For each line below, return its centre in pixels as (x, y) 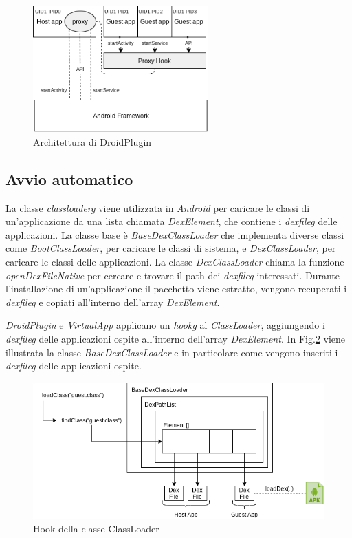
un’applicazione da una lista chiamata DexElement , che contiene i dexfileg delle (172, 221)
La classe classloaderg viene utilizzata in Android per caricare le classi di (158, 207)
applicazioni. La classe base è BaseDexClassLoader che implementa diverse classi (175, 234)
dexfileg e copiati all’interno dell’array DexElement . (113, 302)
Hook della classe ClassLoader (96, 529)
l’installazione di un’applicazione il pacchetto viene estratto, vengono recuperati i (176, 289)
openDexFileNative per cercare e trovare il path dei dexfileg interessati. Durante (173, 275)
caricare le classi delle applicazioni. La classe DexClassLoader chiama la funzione (175, 262)
